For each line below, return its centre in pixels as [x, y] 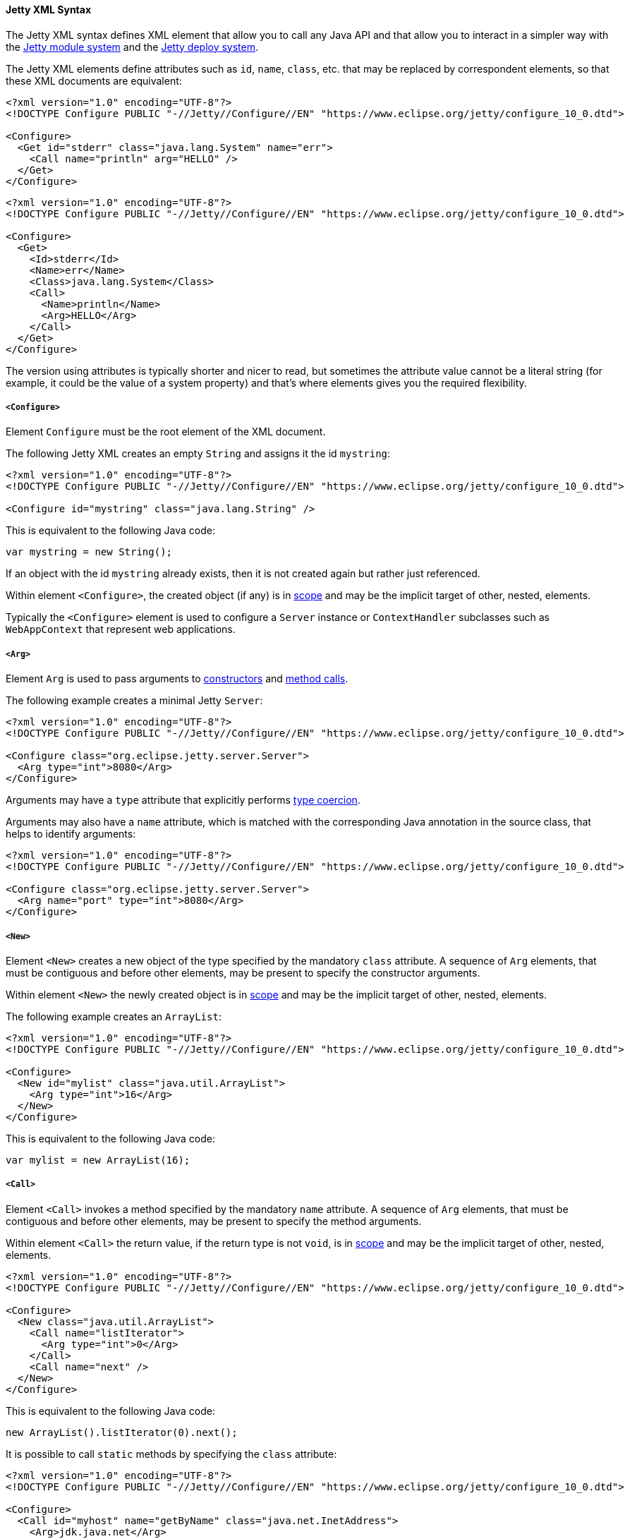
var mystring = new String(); [89, 552]
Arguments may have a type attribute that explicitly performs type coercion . [183, 800]
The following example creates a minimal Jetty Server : [134, 701]
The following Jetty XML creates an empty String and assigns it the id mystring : [198, 454]
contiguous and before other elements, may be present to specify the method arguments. [214, 1221]
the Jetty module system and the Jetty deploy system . [132, 47]
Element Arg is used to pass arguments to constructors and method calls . [177, 679]
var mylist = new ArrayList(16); [98, 1160]
